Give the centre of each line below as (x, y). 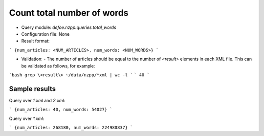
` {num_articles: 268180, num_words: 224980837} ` (71, 127)
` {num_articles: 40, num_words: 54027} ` (61, 110)
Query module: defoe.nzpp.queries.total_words (69, 27)
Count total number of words (69, 13)
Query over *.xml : (27, 118)
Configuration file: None (45, 34)
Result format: (35, 41)
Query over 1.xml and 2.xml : (37, 100)
